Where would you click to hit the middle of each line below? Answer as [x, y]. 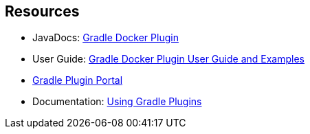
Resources [42, 11]
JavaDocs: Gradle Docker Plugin [106, 38]
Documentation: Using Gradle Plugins [117, 102]
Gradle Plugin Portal [78, 80]
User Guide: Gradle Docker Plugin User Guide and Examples [168, 59]
